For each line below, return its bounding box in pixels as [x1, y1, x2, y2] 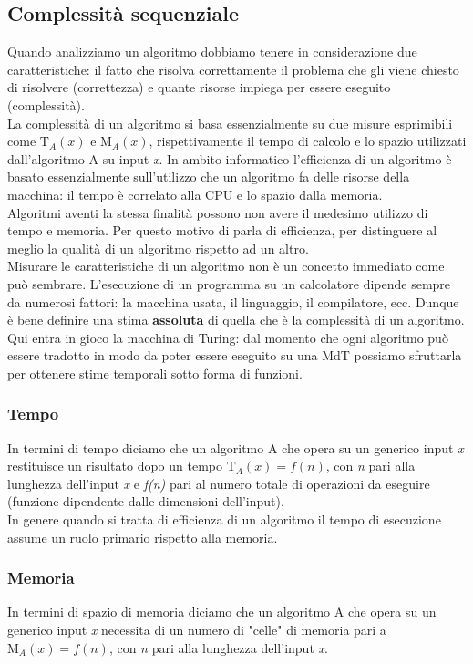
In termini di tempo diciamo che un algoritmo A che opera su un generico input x [7, 438, 464, 457]
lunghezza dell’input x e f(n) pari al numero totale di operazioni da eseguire [7, 473, 430, 493]
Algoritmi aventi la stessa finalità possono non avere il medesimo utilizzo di [7, 202, 428, 222]
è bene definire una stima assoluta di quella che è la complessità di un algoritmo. [7, 310, 465, 329]
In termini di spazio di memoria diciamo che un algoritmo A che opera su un [7, 602, 437, 621]
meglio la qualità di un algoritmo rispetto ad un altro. [7, 238, 309, 257]
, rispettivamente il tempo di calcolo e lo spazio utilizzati [149, 131, 467, 150]
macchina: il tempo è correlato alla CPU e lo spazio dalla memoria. [7, 184, 383, 203]
